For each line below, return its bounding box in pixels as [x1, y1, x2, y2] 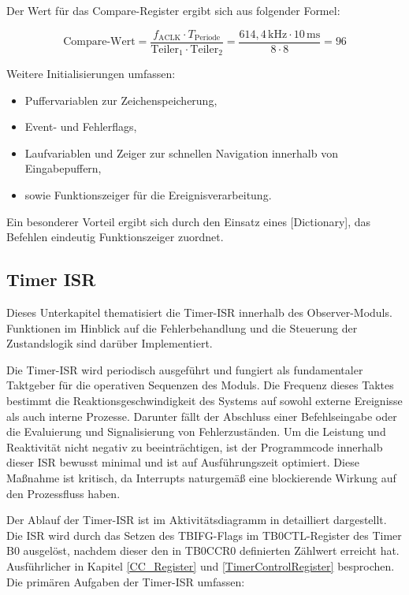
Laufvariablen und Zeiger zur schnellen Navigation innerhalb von [24, 144, 338, 161]
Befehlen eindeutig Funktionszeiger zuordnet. [6, 229, 224, 245]
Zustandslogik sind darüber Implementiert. [6, 335, 213, 351]
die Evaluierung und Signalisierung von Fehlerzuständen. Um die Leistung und [6, 423, 386, 440]
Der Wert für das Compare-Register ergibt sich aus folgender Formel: [6, 2, 340, 18]
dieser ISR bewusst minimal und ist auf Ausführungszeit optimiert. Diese [6, 454, 359, 470]
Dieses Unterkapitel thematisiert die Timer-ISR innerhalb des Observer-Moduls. [6, 304, 392, 321]
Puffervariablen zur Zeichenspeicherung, [24, 91, 218, 108]
